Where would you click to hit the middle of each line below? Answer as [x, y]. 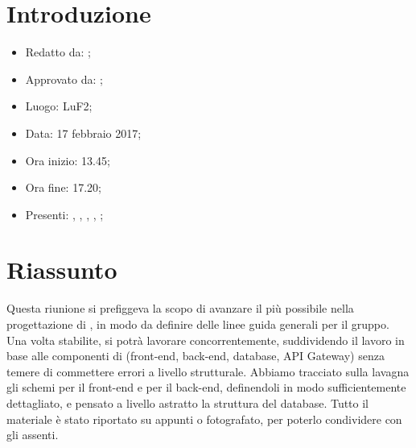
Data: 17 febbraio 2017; [83, 133]
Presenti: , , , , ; [64, 214]
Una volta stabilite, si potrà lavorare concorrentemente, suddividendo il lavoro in [206, 340]
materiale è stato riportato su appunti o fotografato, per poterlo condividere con [204, 419]
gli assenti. [33, 435]
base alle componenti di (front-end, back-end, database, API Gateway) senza [196, 356]
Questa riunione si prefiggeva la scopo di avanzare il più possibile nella [180, 308]
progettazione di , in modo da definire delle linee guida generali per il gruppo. [198, 324]
